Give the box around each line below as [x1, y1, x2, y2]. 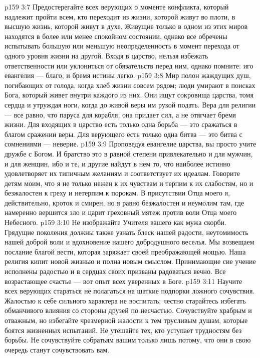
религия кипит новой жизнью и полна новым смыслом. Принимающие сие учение [5, 256, 256, 266]
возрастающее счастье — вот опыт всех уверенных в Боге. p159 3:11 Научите [5, 275, 242, 286]
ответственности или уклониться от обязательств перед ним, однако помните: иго [5, 60, 253, 70]
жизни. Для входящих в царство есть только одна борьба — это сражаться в [5, 119, 237, 129]
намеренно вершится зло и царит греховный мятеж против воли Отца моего [5, 207, 237, 217]
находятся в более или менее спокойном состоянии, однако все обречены [5, 30, 227, 41]
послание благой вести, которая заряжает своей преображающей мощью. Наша [5, 246, 246, 256]
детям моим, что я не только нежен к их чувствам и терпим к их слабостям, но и [5, 177, 253, 188]
